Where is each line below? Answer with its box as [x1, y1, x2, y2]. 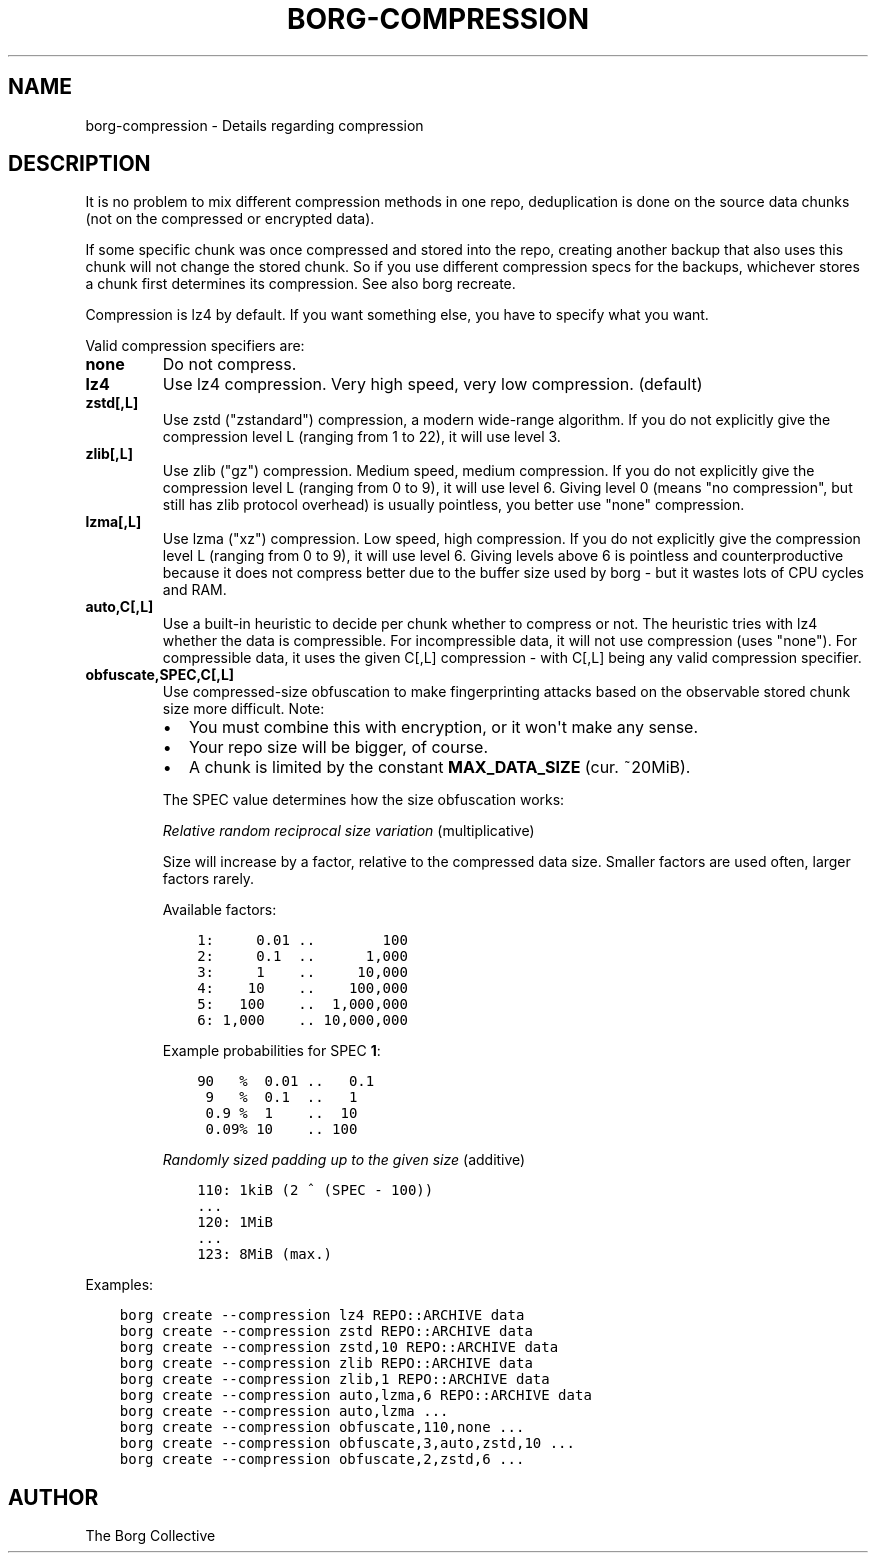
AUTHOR [8, 1484, 99, 1510]
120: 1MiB [197, 1214, 274, 1231]
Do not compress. [162, 354, 297, 375]
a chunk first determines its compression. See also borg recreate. [85, 275, 516, 293]
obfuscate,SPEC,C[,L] [85, 666, 235, 684]
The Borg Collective [85, 1527, 216, 1545]
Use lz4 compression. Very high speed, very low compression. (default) [162, 374, 703, 395]
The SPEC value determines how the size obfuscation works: [162, 791, 565, 809]
